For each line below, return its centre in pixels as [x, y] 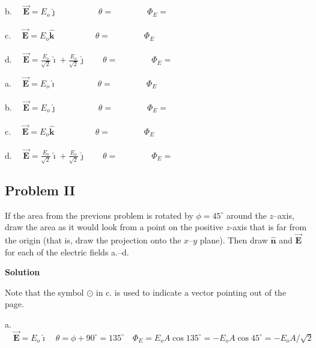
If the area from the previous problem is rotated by [99, 215]
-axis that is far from [268, 227]
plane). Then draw [234, 240]
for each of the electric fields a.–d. [67, 252]
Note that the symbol [44, 292]
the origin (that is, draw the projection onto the [93, 240]
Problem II [40, 190]
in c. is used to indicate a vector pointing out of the [191, 292]
